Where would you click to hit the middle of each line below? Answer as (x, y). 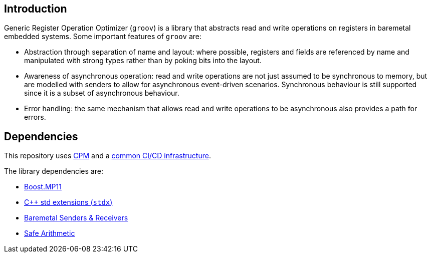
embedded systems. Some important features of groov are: (103, 37)
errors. (35, 117)
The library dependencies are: (54, 171)
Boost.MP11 (43, 187)
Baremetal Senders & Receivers (76, 218)
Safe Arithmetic (50, 233)
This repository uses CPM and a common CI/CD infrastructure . (107, 156)
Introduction (36, 9)
